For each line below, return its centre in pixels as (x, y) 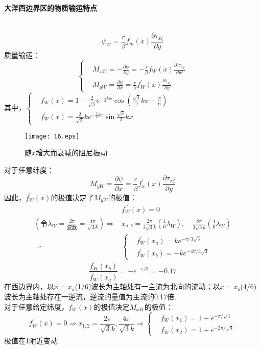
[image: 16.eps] (52, 136)
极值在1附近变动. (32, 341)
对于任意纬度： (29, 169)
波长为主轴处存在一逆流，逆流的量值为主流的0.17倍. (90, 297)
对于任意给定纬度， (36, 306)
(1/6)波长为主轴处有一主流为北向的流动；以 (147, 286)
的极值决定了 (72, 197)
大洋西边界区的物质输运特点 (51, 7)
